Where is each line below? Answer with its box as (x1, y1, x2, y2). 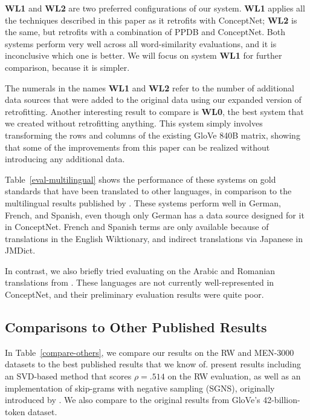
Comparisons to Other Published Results (5, 318, 267, 336)
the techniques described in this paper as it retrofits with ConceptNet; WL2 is (5, 13, 297, 26)
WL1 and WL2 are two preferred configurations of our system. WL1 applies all (5, 2, 305, 14)
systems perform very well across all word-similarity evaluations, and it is (5, 37, 277, 50)
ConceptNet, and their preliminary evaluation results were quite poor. (5, 288, 264, 301)
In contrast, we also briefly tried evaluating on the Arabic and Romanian (5, 264, 275, 277)
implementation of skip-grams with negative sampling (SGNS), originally (5, 381, 275, 394)
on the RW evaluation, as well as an (167, 370, 301, 382)
